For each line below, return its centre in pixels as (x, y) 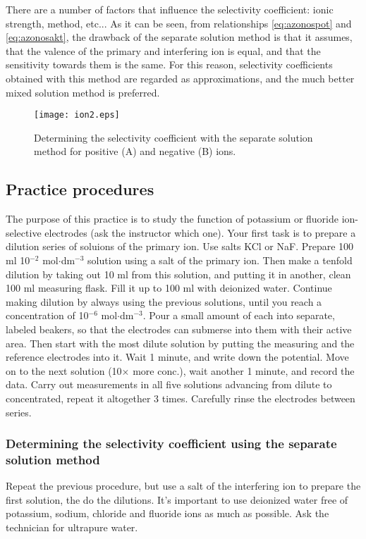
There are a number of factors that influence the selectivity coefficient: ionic (170, 9)
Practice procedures (80, 189)
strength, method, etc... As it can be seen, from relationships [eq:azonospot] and (179, 23)
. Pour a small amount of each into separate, (239, 315)
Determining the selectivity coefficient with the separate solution (173, 137)
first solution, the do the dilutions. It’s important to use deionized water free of (177, 499)
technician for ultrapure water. (72, 527)
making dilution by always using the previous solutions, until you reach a (164, 301)
